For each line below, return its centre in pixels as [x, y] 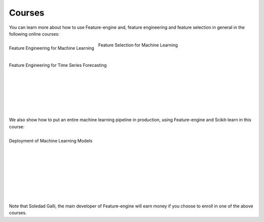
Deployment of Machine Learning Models [51, 141]
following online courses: [34, 34]
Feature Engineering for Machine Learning [52, 48]
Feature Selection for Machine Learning [138, 45]
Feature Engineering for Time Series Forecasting [58, 65]
